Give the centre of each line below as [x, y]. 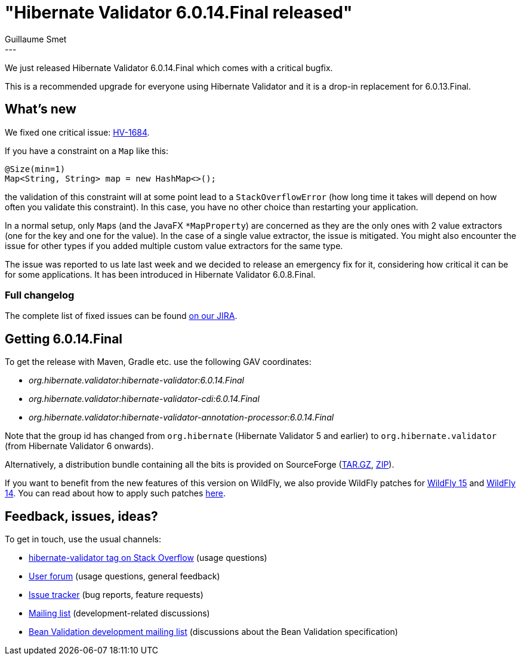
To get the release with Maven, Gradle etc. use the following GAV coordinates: [158, 362]
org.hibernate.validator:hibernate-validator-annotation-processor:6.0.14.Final [181, 418]
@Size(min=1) [35, 169]
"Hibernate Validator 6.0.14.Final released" [179, 13]
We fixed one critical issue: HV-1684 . [77, 132]
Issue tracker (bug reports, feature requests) [116, 595]
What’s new [41, 109]
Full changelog [40, 295]
